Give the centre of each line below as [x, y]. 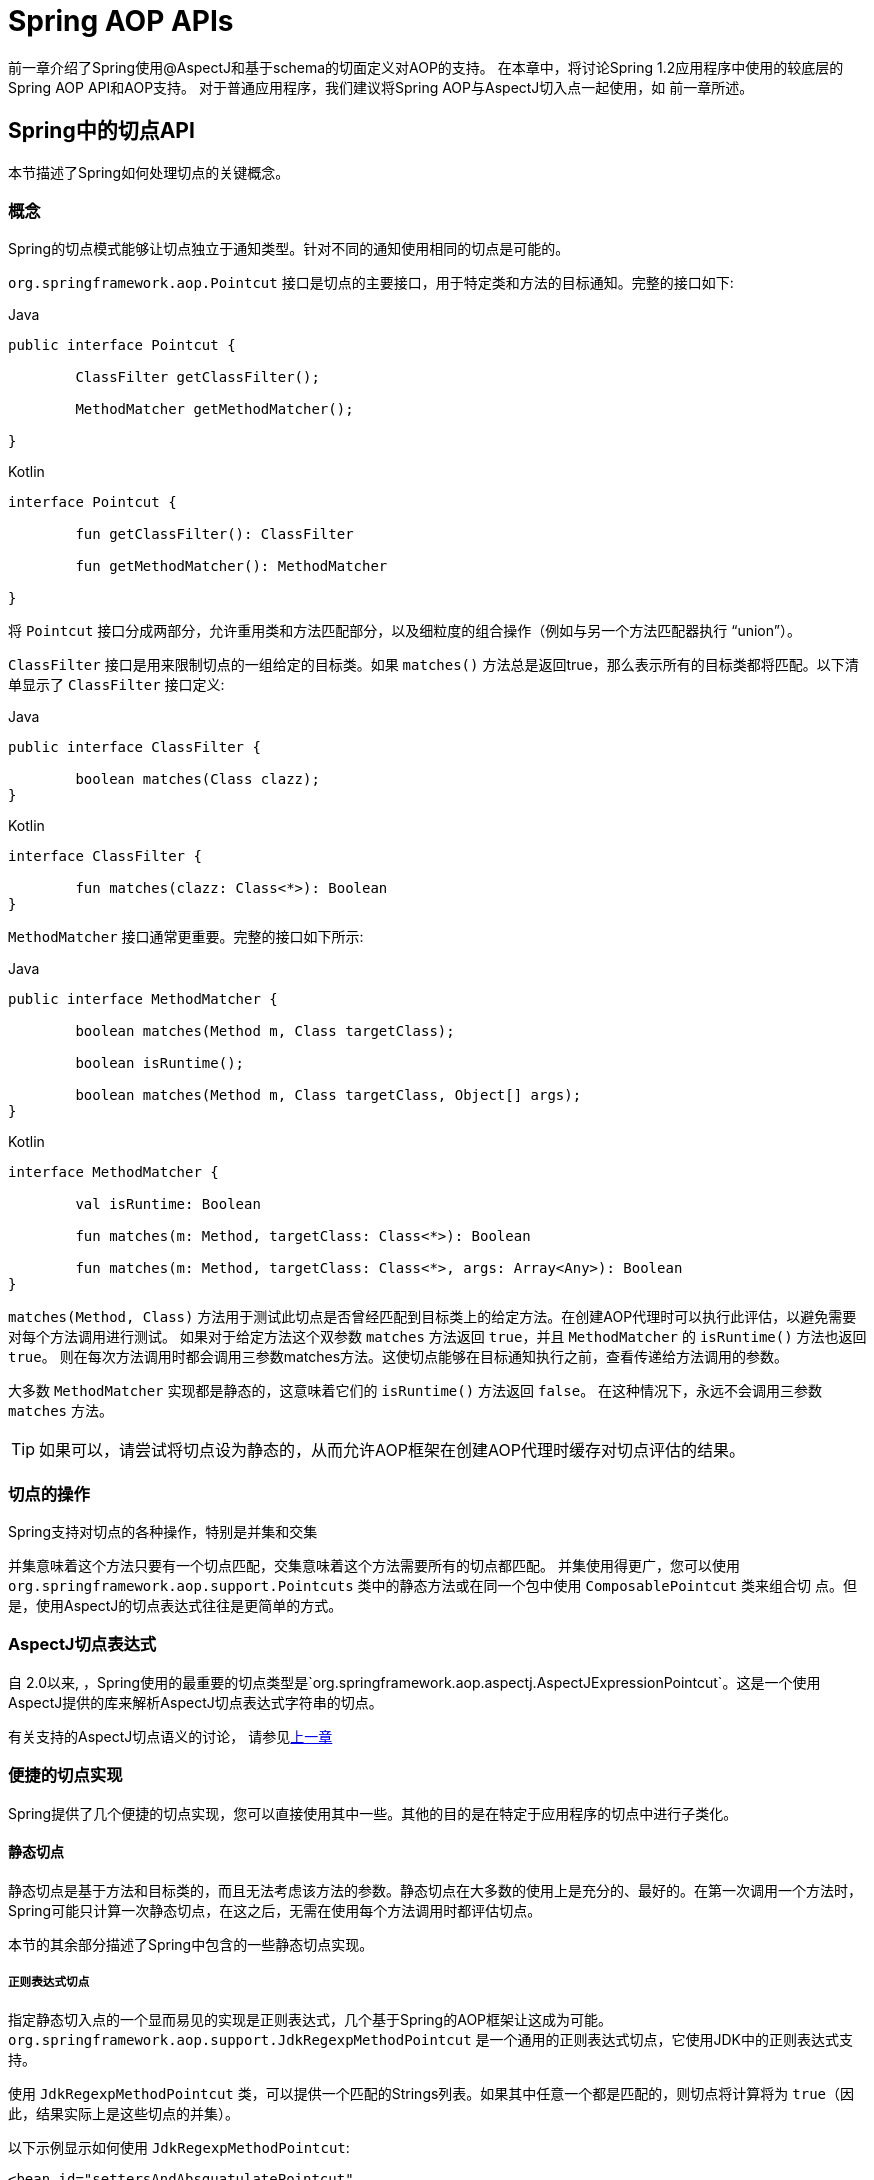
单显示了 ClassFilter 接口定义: [116, 685]
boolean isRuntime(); [160, 1063]
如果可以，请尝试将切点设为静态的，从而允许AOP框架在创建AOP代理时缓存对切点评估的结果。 [392, 1450]
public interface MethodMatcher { [143, 999]
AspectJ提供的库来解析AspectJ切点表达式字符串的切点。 [195, 1702]
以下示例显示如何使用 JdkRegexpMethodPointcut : [179, 2147]
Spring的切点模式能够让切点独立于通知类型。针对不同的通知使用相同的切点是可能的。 [289, 249]
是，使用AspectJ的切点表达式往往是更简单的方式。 [175, 1606]
